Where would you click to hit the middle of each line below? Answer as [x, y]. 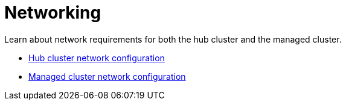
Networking [53, 13]
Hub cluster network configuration [97, 58]
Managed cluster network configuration [107, 76]
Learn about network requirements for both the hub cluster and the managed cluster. [173, 39]
